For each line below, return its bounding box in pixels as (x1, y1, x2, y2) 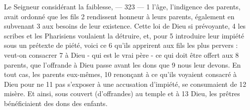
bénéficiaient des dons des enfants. (4, 98, 108, 108)
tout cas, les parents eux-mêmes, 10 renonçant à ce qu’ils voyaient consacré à (4, 69, 237, 79)
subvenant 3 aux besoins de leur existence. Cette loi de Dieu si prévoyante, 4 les (4, 21, 246, 31)
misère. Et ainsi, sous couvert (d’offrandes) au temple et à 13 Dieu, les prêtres (4, 88, 240, 99)
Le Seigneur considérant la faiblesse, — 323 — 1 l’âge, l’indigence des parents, (4, 1, 241, 11)
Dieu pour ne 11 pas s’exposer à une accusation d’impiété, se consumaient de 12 (4, 78, 247, 89)
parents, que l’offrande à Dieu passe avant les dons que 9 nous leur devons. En (4, 59, 241, 70)
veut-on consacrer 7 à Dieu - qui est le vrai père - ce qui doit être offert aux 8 (4, 49, 239, 60)
